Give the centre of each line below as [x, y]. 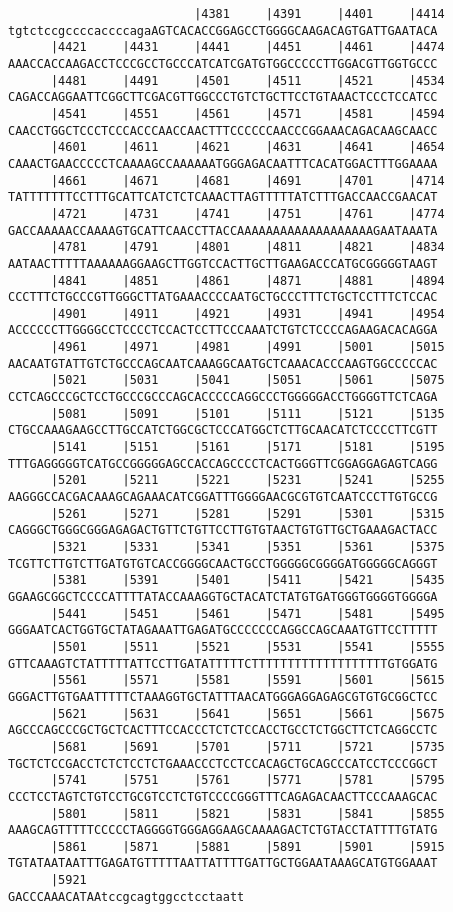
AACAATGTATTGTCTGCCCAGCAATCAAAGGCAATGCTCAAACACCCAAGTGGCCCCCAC [223, 363]
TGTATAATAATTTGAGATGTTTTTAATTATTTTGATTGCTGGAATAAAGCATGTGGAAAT [223, 863]
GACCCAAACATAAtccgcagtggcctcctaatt [126, 896]
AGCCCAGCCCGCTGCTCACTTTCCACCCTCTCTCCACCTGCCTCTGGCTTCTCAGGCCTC [223, 730]
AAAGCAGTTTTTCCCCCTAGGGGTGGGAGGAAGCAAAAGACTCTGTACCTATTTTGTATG [223, 830]
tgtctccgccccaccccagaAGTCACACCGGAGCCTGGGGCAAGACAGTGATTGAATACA [223, 30]
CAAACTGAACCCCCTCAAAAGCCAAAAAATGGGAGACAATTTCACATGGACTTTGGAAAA [223, 163]
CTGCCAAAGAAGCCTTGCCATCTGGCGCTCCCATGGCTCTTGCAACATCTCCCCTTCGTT [223, 430]
